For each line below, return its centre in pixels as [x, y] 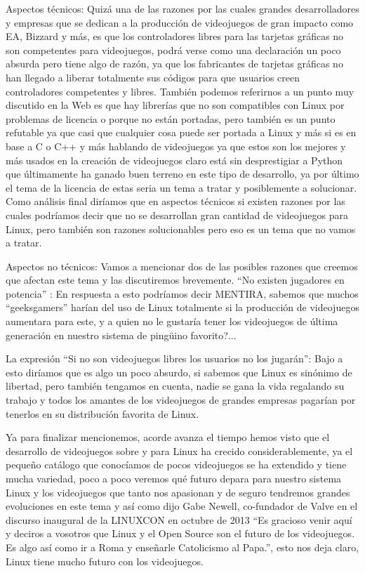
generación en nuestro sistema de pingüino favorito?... [121, 335]
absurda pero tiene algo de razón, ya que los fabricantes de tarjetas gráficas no [174, 64]
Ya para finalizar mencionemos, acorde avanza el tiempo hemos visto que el [168, 437]
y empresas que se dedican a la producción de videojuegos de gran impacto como [180, 22]
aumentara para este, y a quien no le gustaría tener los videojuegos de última [172, 321]
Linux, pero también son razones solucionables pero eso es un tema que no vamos [181, 229]
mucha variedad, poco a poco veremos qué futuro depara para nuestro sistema [174, 478]
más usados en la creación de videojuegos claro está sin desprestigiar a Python [174, 160]
